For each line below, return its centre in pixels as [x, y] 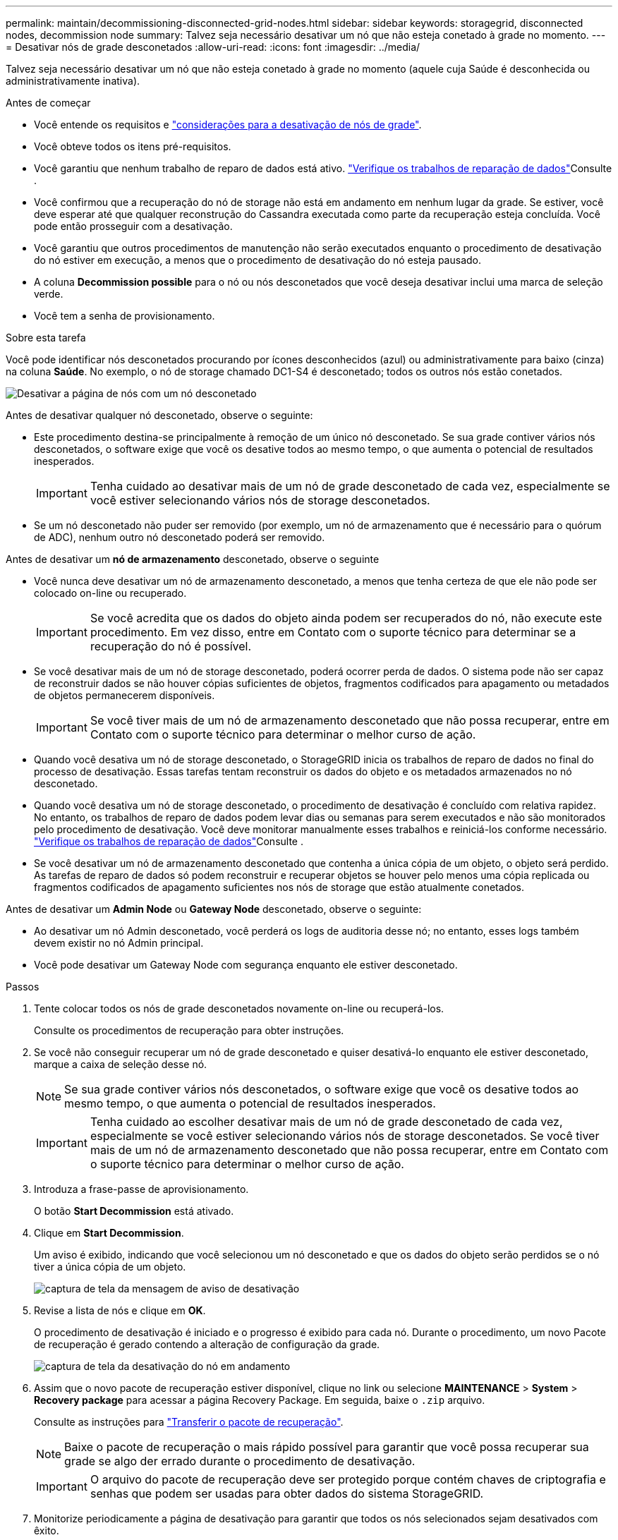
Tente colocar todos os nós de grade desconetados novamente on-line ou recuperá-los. [239, 1008]
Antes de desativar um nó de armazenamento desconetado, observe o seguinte [193, 559]
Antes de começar [48, 103]
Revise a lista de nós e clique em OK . [120, 1310]
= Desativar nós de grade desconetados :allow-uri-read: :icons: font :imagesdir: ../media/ [213, 47]
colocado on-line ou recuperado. [110, 593]
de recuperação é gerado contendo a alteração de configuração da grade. [207, 1344]
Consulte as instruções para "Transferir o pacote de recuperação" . [189, 1422]
